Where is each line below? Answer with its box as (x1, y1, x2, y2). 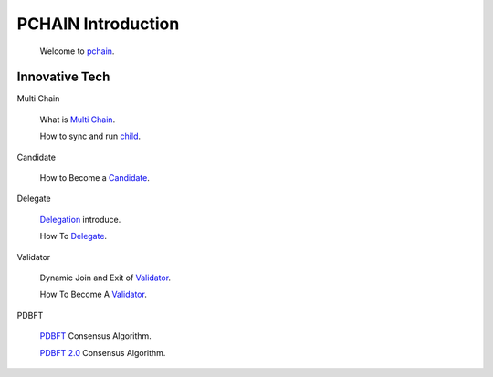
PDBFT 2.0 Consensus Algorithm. (39, 347, 166, 358)
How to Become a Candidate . (39, 173, 151, 183)
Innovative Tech (16, 69, 110, 85)
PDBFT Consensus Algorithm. (39, 330, 152, 341)
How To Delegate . (39, 231, 108, 242)
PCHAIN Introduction (16, 14, 180, 34)
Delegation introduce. (39, 214, 121, 225)
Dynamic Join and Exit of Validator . (39, 272, 172, 283)
